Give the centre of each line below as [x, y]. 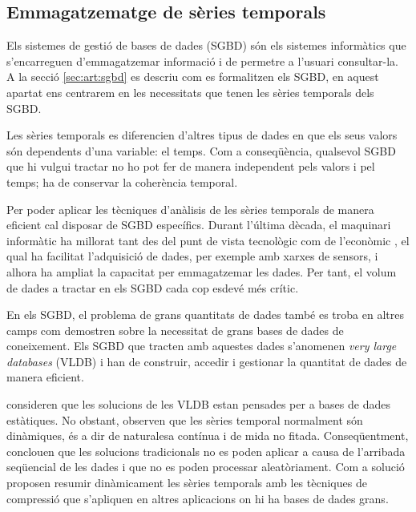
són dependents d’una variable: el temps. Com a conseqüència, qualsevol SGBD [201, 150]
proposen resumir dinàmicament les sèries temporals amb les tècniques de [187, 483]
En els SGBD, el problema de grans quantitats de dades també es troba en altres [205, 314]
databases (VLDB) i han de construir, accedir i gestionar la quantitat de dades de [207, 361]
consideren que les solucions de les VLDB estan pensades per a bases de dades [198, 404]
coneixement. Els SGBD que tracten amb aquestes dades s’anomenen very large [202, 346]
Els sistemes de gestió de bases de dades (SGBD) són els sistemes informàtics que [206, 45]
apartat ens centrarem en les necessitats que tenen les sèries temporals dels [190, 92]
